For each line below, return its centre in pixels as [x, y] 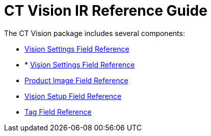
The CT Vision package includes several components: [95, 33]
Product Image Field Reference [76, 80]
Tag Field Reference [58, 112]
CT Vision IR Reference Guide [106, 11]
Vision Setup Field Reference [73, 96]
